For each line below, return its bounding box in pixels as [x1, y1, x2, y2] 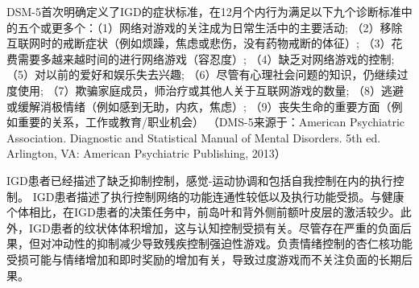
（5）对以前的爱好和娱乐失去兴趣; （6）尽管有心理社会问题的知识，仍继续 [6, 66, 397, 83]
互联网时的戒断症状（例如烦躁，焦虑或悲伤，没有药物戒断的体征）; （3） [6, 35, 392, 51]
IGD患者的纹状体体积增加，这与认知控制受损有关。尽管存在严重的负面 [28, 219, 400, 236]
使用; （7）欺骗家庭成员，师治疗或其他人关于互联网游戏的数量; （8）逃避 [17, 81, 404, 98]
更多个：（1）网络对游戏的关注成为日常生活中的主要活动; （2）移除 [51, 19, 403, 35]
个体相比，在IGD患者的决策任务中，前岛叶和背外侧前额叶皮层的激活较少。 [6, 204, 400, 220]
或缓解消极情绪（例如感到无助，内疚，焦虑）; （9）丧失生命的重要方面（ [6, 97, 392, 114]
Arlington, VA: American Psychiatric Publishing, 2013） [6, 145, 286, 162]
